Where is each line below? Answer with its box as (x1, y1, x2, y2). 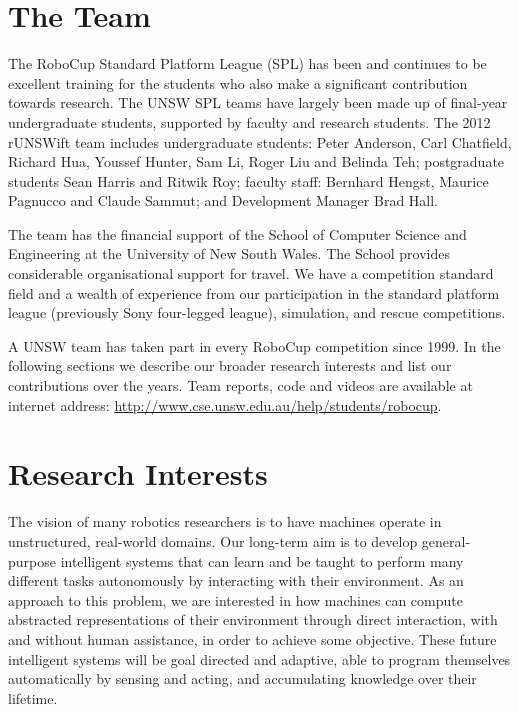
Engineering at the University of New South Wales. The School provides (8, 243, 450, 264)
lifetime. (8, 687, 58, 708)
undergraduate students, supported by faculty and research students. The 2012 (8, 111, 491, 132)
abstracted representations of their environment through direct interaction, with (8, 609, 498, 630)
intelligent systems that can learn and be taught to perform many (60, 550, 464, 571)
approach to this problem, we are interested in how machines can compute (8, 589, 463, 610)
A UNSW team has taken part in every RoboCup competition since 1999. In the (8, 335, 501, 356)
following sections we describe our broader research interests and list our (8, 355, 452, 376)
